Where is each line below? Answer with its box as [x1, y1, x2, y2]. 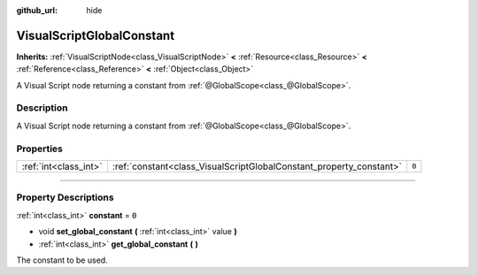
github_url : [16, 5, 58, 15]
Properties [16, 142, 64, 155]
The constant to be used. [16, 255, 108, 265]
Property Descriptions [16, 191, 114, 203]
